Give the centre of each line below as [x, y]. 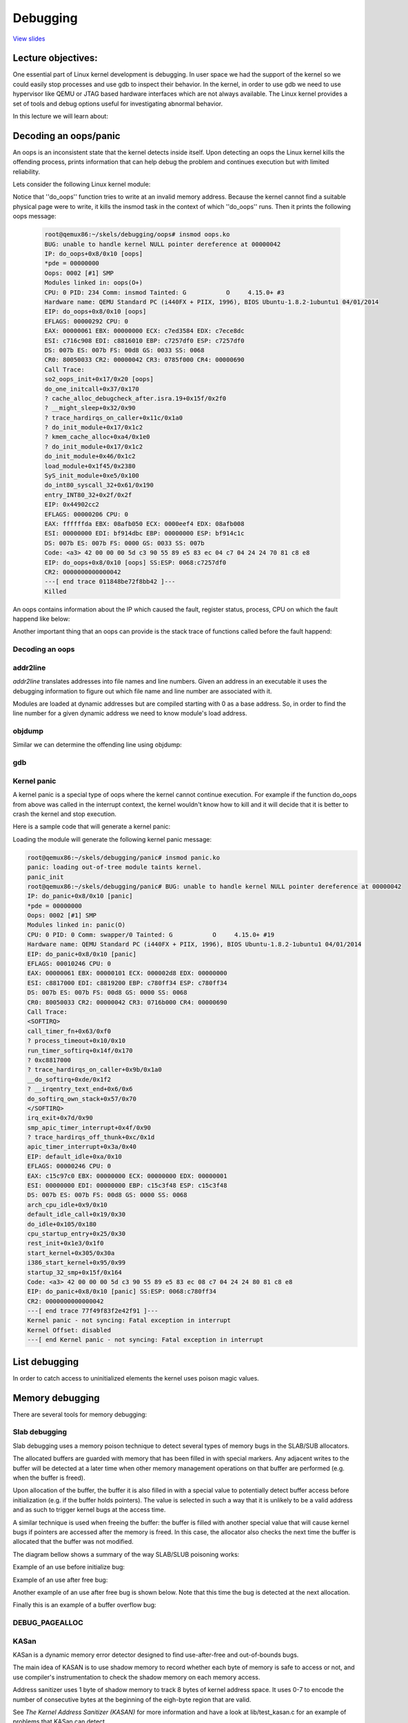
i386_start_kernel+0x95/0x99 [76, 1263]
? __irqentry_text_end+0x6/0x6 [80, 1089]
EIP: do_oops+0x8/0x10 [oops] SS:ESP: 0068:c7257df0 [135, 562]
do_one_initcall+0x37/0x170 [92, 389]
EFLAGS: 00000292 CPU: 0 [86, 321]
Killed [55, 591]
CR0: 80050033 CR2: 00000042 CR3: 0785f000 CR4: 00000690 [144, 360]
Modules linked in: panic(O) [76, 925]
